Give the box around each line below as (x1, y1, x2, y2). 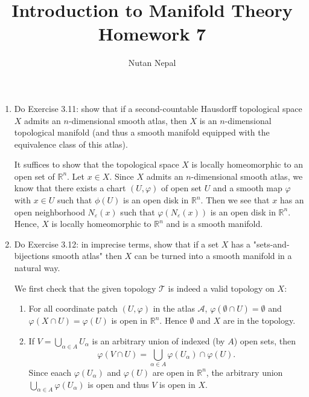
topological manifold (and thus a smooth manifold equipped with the (14, 126, 270, 139)
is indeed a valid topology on (168, 281, 275, 294)
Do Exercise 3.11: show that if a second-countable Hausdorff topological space (14, 102, 302, 114)
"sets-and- (253, 237, 290, 250)
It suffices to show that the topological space (14, 158, 179, 171)
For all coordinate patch (28, 302, 118, 315)
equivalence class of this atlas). (14, 137, 128, 150)
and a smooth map (212, 182, 282, 194)
